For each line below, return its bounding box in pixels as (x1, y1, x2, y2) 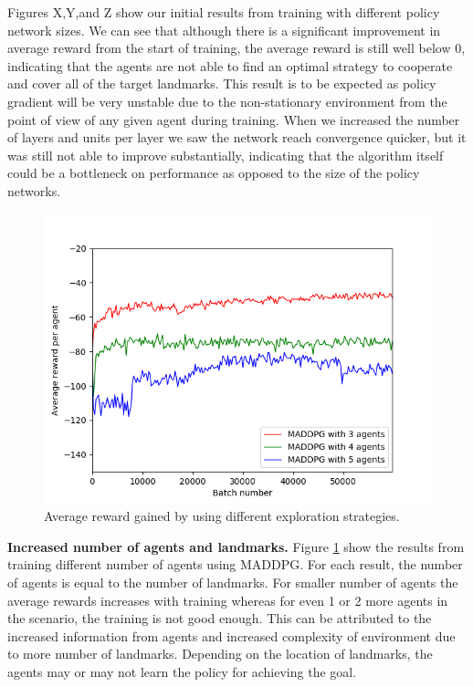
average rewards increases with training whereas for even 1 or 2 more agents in (7, 590, 448, 609)
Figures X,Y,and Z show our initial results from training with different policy (7, 3, 440, 21)
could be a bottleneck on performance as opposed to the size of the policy (7, 163, 420, 182)
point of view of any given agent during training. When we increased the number (7, 109, 460, 129)
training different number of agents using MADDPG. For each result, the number (7, 555, 463, 574)
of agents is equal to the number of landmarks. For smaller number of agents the (7, 572, 458, 591)
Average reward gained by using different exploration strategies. (44, 506, 400, 526)
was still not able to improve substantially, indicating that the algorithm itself (7, 145, 444, 164)
